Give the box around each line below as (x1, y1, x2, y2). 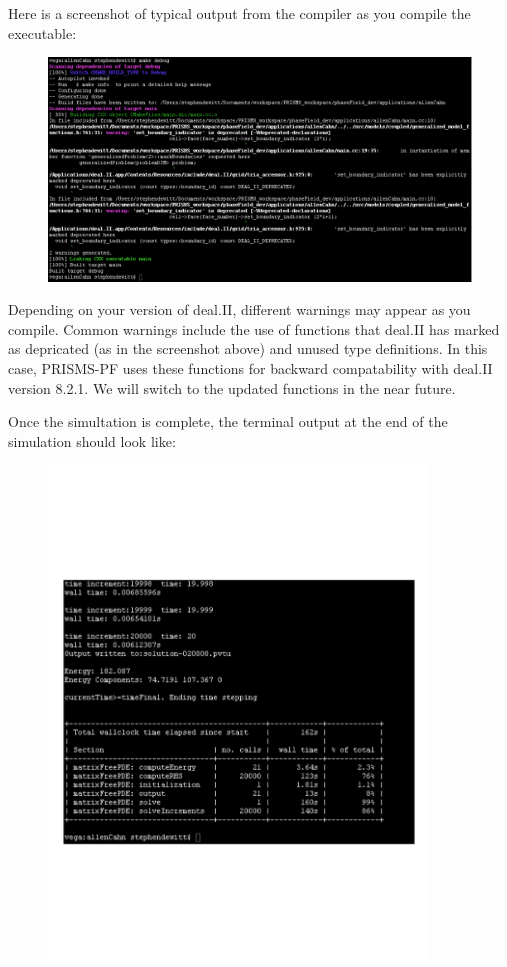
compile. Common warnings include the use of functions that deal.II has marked (8, 318, 500, 339)
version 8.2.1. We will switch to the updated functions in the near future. (8, 377, 456, 398)
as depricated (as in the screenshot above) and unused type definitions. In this (8, 338, 488, 359)
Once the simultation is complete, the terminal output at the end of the (8, 411, 448, 432)
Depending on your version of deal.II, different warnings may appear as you (8, 299, 471, 320)
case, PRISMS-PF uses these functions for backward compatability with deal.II (8, 357, 493, 378)
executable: (8, 22, 77, 43)
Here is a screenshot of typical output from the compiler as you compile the (8, 3, 471, 23)
